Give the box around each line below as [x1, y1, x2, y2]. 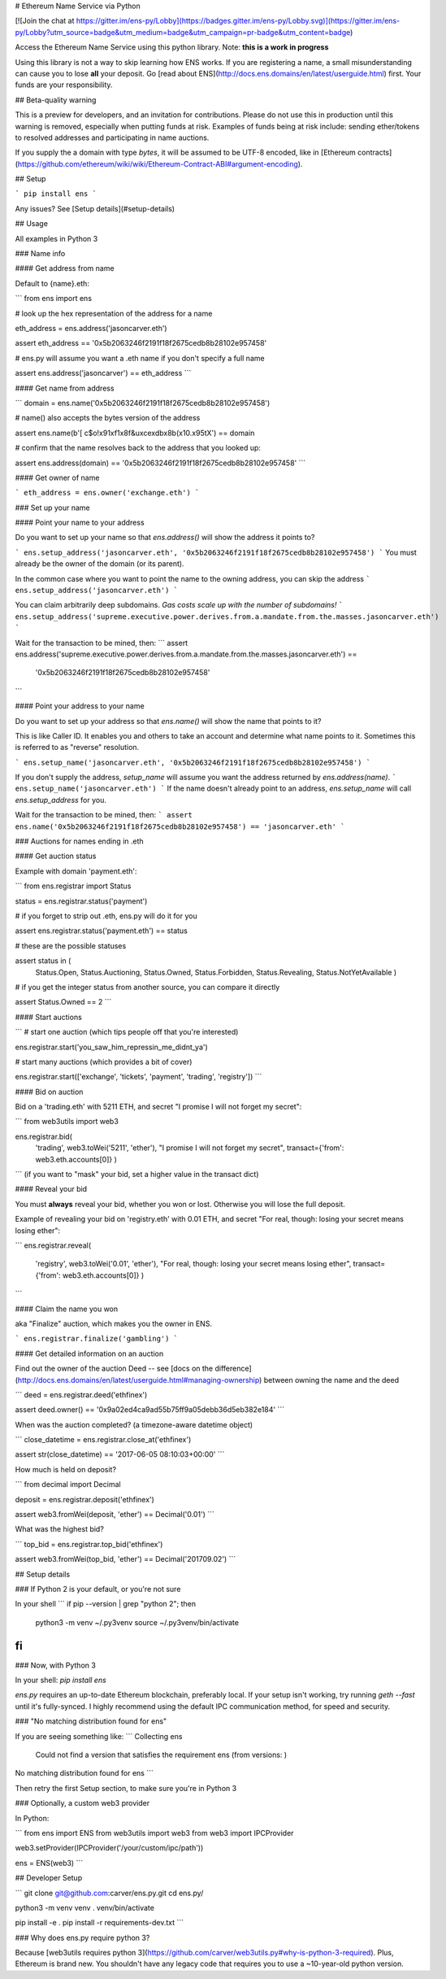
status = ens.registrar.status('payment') [15, 896, 148, 906]
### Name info [15, 249, 66, 259]
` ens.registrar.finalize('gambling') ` [15, 1334, 179, 1344]
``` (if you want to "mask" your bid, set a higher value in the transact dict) [15, 1170, 259, 1179]
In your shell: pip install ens [15, 1676, 107, 1685]
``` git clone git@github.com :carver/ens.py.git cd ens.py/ [15, 1888, 204, 1898]
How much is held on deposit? [15, 1464, 117, 1474]
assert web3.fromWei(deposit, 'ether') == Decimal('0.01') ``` [15, 1510, 214, 1519]
